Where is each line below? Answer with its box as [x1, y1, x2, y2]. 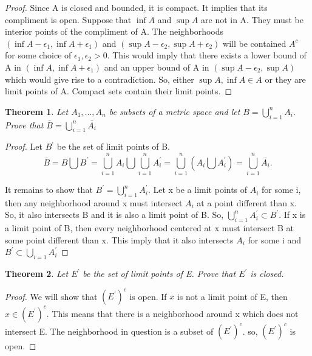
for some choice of [5, 49, 72, 61]
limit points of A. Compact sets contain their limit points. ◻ [5, 85, 232, 97]
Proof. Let [5, 140, 42, 153]
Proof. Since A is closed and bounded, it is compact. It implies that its [5, 1, 268, 13]
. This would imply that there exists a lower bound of [107, 49, 307, 61]
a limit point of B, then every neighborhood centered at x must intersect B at [5, 222, 294, 234]
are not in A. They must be [201, 13, 304, 26]
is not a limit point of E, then [177, 290, 288, 302]
